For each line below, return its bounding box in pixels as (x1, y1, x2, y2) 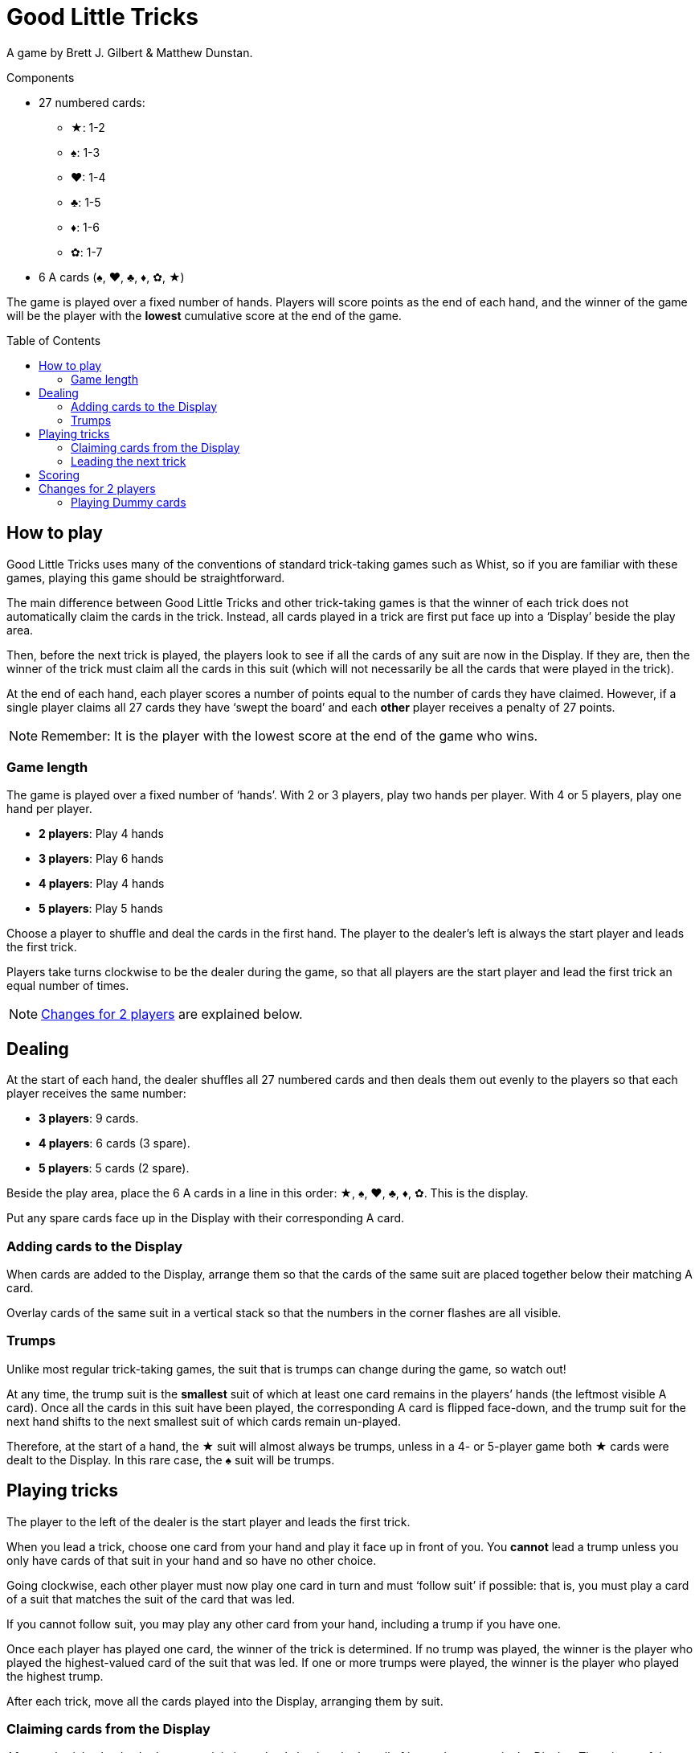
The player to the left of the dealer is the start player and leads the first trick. (6, 1514, 411, 1529)
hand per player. (6, 802, 92, 816)
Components (6, 70, 75, 84)
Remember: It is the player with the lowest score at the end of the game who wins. (41, 727, 538, 744)
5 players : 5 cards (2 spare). (39, 1161, 190, 1176)
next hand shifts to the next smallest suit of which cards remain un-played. (6, 1414, 401, 1428)
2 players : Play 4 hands (39, 827, 164, 841)
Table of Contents (6, 333, 101, 347)
